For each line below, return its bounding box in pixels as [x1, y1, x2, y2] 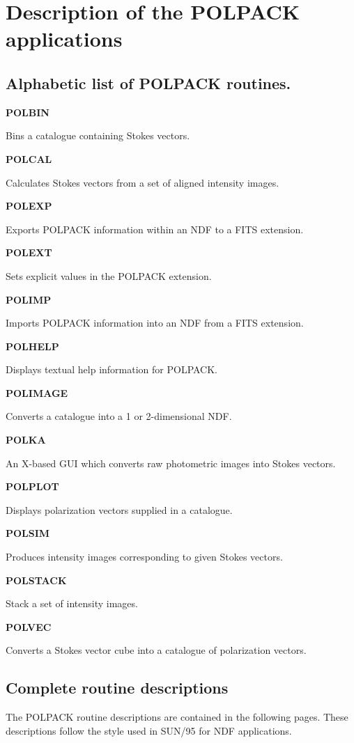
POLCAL [6, 151, 52, 166]
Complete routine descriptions [6, 677, 229, 698]
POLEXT [6, 245, 52, 260]
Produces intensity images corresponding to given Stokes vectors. [6, 549, 283, 564]
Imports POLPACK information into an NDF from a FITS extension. [6, 315, 304, 330]
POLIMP [6, 292, 52, 306]
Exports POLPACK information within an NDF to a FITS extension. [6, 221, 304, 236]
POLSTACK [6, 572, 67, 587]
